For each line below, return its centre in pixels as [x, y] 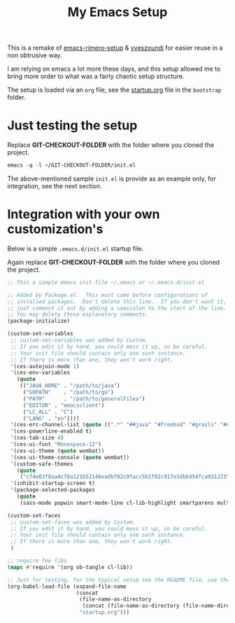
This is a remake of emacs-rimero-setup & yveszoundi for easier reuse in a [115, 48]
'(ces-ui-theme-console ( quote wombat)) [70, 457]
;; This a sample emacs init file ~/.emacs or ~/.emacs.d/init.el [106, 282]
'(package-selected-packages [53, 490]
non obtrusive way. [35, 55]
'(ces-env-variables [40, 373]
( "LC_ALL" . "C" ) [48, 412]
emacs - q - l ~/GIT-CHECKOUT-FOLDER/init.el [72, 165]
